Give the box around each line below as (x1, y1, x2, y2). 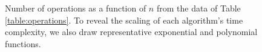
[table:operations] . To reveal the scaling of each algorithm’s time (5, 13, 243, 26)
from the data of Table (156, 2, 241, 14)
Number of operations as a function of (5, 2, 146, 14)
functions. (5, 37, 41, 50)
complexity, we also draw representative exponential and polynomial (5, 25, 258, 38)
